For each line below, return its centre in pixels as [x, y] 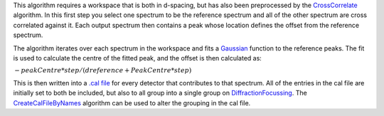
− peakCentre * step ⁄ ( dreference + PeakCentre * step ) [103, 70]
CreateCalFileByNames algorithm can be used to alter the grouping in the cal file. [132, 102]
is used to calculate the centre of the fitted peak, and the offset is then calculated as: [138, 58]
